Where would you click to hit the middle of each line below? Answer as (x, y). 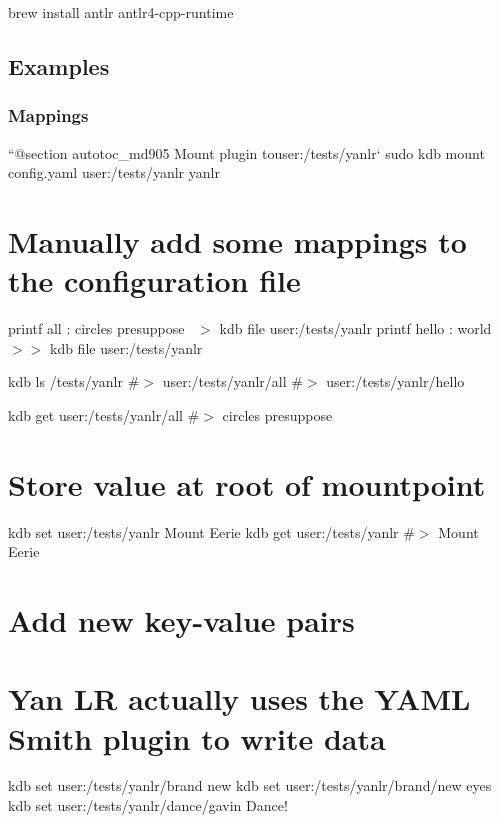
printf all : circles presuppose (96, 328)
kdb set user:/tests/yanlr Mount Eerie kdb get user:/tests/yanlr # (211, 531)
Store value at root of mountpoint (247, 483)
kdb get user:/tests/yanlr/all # (104, 414)
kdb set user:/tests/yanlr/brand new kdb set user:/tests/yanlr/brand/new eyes (250, 785)
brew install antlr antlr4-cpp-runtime (121, 12)
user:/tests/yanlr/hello (395, 381)
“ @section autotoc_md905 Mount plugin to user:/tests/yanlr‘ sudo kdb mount (246, 152)
